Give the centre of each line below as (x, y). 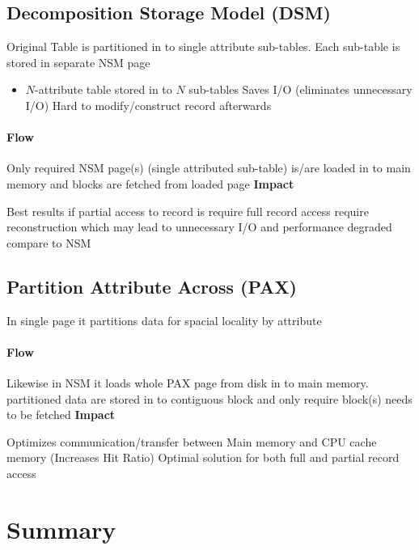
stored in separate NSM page (78, 62)
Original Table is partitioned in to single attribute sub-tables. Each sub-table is (203, 47)
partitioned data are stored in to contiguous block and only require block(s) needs (209, 398)
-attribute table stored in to (104, 89)
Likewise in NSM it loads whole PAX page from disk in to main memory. (188, 382)
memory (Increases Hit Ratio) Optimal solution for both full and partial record (203, 457)
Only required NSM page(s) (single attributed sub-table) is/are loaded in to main (209, 168)
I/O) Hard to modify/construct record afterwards (148, 105)
